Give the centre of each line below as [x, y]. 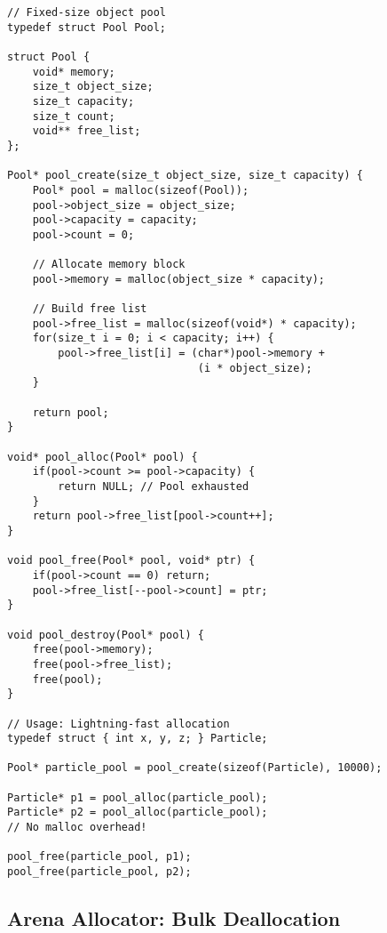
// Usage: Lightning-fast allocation [118, 724]
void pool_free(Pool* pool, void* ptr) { [131, 561]
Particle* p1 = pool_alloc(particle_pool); [138, 797]
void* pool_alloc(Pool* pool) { [103, 457]
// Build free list [90, 309]
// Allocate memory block [109, 265]
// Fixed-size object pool [87, 12]
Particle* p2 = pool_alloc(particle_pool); [138, 812]
